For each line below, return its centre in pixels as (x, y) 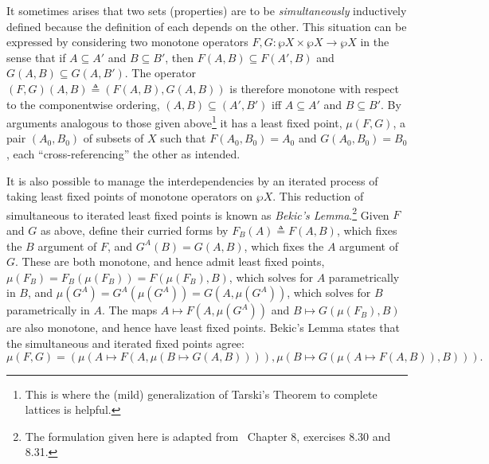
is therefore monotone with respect (314, 88)
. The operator (160, 73)
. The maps (129, 310)
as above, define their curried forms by (134, 230)
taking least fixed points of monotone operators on (130, 196)
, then (180, 57)
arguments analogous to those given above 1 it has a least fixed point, (174, 121)
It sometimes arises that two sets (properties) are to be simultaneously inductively (207, 10)
